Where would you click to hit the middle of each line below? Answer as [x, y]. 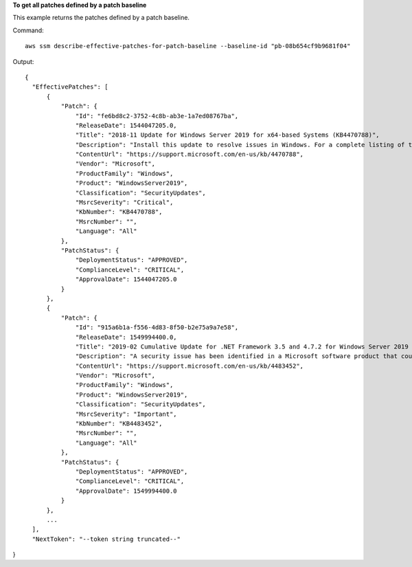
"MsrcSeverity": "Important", [127, 414]
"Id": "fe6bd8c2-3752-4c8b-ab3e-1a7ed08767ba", [157, 116]
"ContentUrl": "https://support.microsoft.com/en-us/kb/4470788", [190, 154]
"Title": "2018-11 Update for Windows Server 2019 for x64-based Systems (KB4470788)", [228, 135]
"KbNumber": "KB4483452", [119, 424]
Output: [23, 61]
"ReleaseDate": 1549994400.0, [127, 337]
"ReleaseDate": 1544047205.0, [127, 125]
